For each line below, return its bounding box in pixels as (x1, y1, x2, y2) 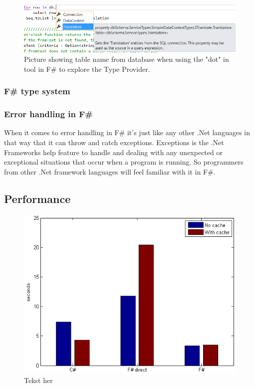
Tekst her (24, 375, 53, 385)
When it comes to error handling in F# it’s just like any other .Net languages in (4, 127, 250, 138)
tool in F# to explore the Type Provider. (24, 63, 150, 74)
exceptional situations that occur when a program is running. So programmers (4, 157, 244, 167)
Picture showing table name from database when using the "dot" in (24, 54, 229, 64)
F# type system (4, 85, 70, 97)
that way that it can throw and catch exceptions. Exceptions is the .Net (4, 137, 224, 147)
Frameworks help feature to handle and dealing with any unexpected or (4, 147, 223, 157)
